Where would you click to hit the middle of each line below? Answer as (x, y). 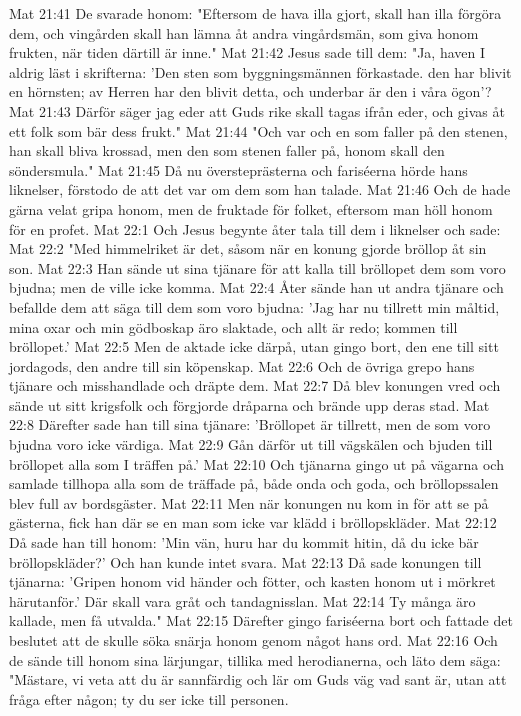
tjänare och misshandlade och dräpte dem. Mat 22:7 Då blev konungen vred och (255, 385)
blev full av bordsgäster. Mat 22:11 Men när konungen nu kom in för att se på (249, 502)
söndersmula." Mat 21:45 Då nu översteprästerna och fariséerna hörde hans (238, 169)
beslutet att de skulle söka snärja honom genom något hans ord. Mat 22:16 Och (253, 640)
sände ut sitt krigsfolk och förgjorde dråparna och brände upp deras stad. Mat (249, 404)
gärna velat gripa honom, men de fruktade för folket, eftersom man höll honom (251, 208)
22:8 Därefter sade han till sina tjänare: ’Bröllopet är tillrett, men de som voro (250, 424)
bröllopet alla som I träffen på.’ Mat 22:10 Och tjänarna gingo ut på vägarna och (256, 463)
